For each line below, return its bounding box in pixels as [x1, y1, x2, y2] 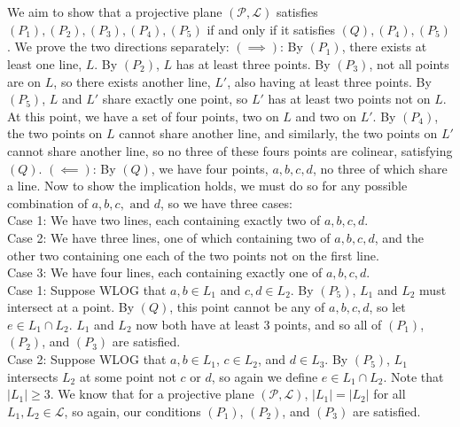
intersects [7, 367, 58, 385]
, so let [369, 298, 406, 316]
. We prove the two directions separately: [7, 37, 230, 56]
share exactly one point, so [102, 89, 248, 108]
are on [7, 72, 42, 90]
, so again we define [211, 367, 318, 385]
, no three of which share [312, 159, 448, 177]
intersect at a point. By [7, 298, 135, 316]
